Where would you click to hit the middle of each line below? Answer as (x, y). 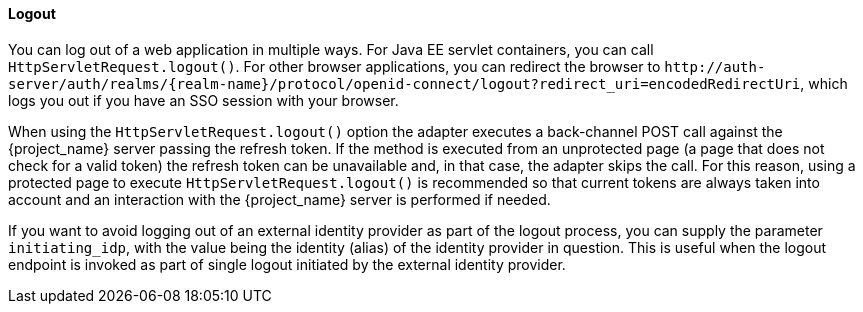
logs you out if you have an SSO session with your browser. (203, 100)
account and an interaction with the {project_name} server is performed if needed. (279, 199)
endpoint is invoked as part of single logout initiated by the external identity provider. (287, 264)
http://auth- (715, 66)
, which (824, 83)
